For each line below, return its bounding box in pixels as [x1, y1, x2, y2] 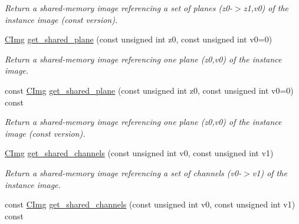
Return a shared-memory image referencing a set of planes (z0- [5, 2, 233, 14]
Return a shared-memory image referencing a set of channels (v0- [5, 166, 242, 179]
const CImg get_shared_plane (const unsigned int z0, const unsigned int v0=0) [5, 84, 294, 96]
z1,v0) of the [243, 2, 289, 14]
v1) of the [252, 166, 287, 179]
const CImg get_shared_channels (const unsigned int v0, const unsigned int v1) [5, 198, 295, 210]
